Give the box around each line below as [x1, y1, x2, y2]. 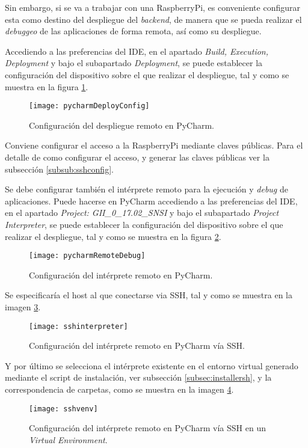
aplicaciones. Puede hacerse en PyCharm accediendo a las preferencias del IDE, [5, 194, 298, 207]
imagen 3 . [5, 301, 41, 313]
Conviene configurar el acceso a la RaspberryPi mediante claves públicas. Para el [5, 139, 303, 152]
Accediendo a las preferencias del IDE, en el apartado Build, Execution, [5, 44, 269, 57]
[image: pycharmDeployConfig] [29, 102, 150, 111]
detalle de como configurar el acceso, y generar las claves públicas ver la [5, 151, 269, 163]
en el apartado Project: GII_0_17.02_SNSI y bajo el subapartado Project [5, 206, 279, 219]
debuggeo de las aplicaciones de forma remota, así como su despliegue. [5, 25, 262, 37]
